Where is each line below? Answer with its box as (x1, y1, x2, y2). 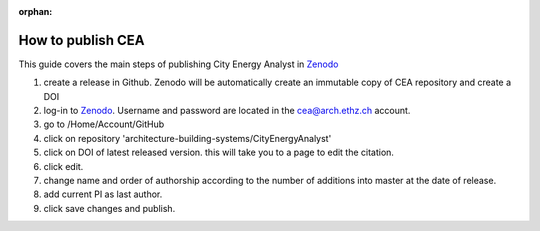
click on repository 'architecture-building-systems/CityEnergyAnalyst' (43, 132, 332, 144)
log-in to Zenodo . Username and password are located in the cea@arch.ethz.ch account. (43, 105, 411, 117)
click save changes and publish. (43, 202, 176, 214)
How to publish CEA (18, 31, 145, 49)
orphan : (18, 6, 53, 17)
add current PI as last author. (43, 188, 163, 200)
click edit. (43, 160, 84, 172)
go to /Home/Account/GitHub (43, 118, 165, 130)
